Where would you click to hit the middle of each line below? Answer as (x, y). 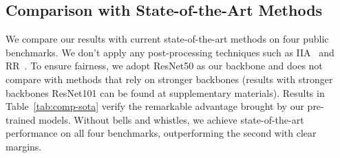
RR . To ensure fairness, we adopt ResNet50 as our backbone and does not (164, 66)
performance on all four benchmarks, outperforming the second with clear (161, 133)
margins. (24, 146)
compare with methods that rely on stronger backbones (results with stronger (169, 79)
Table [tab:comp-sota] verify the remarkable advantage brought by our (155, 106)
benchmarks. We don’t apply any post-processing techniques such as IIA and (170, 52)
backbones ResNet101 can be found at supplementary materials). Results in (165, 92)
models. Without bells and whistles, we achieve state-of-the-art (171, 119)
